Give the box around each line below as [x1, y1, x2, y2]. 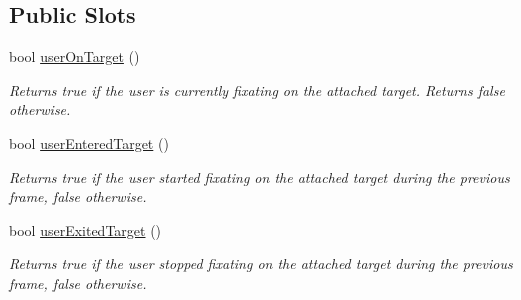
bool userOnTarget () [9, 46, 140, 67]
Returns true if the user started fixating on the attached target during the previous [9, 166, 510, 187]
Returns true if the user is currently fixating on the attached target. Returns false [9, 79, 505, 100]
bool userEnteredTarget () [9, 132, 169, 153]
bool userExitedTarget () [9, 219, 162, 240]
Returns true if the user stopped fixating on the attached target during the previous [9, 253, 513, 274]
